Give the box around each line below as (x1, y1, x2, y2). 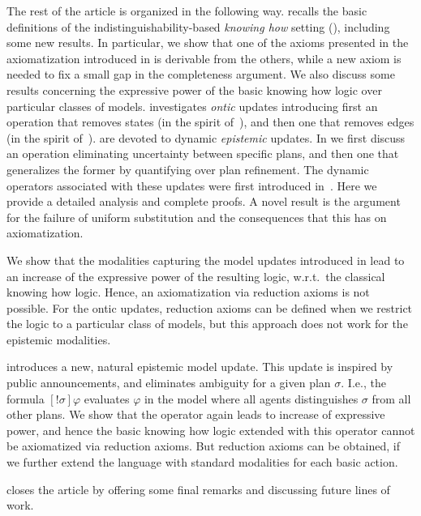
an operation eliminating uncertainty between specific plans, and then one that (6, 145, 399, 162)
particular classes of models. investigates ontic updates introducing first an (6, 97, 378, 114)
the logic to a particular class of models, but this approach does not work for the (6, 315, 408, 332)
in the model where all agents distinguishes (144, 390, 359, 407)
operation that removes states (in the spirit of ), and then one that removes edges (6, 113, 415, 130)
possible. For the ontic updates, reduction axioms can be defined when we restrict (6, 299, 413, 316)
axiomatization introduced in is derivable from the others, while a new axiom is (6, 49, 402, 66)
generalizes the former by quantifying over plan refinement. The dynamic (6, 160, 369, 177)
